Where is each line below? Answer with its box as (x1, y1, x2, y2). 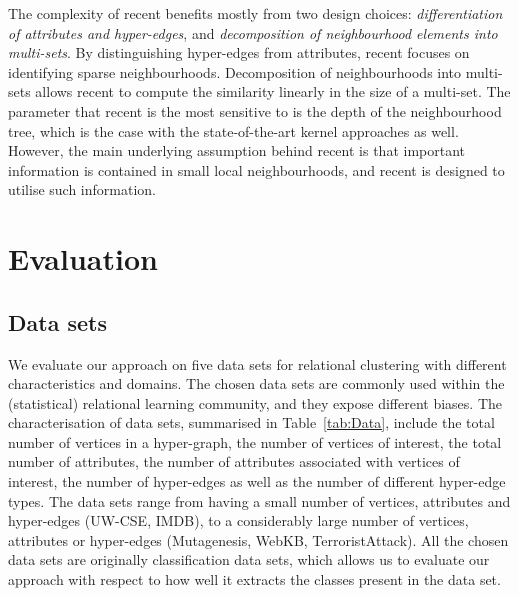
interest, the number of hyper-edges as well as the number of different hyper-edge (8, 471, 506, 492)
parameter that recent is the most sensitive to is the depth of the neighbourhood (8, 100, 502, 121)
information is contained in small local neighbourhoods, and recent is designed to (8, 159, 505, 180)
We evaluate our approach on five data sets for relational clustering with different (8, 353, 507, 374)
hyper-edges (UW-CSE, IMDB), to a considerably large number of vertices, (8, 510, 469, 531)
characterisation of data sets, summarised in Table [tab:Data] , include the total (8, 412, 495, 433)
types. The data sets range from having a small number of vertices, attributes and (8, 490, 511, 511)
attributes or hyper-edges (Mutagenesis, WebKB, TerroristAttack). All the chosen (8, 529, 509, 550)
